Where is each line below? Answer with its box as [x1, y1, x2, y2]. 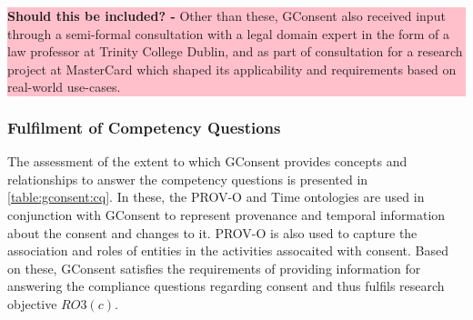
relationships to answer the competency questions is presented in [7, 169, 368, 188]
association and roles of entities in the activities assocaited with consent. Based [7, 241, 449, 260]
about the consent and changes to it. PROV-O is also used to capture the [7, 223, 418, 242]
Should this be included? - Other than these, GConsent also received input [7, 6, 446, 25]
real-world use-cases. [7, 77, 121, 96]
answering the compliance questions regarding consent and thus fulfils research [7, 276, 445, 295]
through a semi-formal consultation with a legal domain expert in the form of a [7, 24, 450, 43]
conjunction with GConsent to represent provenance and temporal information [7, 205, 446, 224]
